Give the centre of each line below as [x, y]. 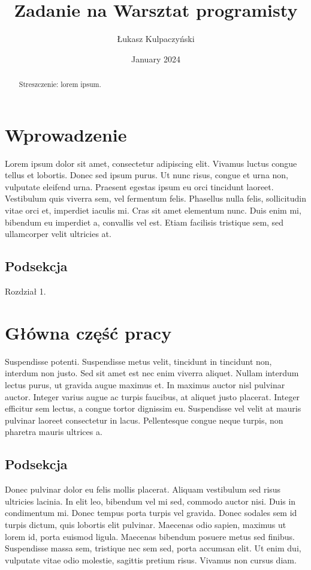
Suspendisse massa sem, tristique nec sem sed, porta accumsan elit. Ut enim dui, [153, 548]
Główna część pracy [88, 332]
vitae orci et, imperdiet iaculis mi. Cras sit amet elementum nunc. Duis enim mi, [153, 210]
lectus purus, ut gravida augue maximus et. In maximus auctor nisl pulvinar [145, 384]
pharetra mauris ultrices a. [54, 432]
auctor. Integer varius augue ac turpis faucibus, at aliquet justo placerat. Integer [153, 396]
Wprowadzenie [66, 134]
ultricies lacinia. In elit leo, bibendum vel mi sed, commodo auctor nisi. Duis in [150, 501]
